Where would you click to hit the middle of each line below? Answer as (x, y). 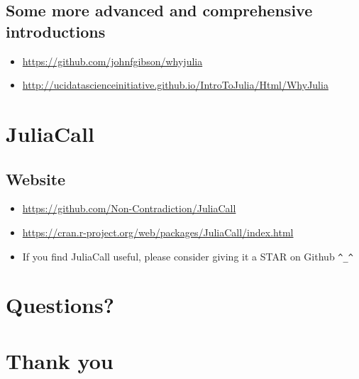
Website (36, 178)
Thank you (60, 360)
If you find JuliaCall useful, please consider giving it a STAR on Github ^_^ (188, 256)
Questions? (60, 305)
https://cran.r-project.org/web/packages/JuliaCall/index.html (158, 232)
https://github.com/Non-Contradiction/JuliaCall (129, 208)
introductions (56, 31)
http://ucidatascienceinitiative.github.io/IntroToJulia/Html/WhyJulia (175, 85)
